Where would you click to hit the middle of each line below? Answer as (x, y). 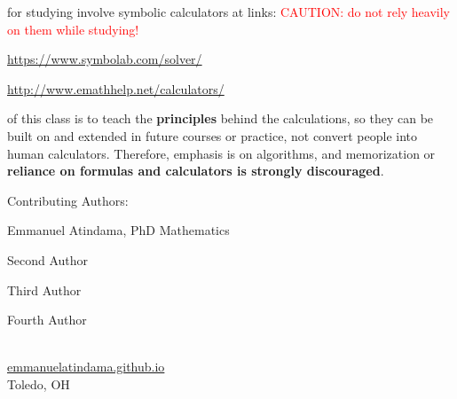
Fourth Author (47, 320)
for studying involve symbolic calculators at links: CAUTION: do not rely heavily (229, 12)
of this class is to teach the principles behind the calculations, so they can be (221, 118)
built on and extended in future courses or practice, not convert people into (212, 135)
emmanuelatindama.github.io (86, 367)
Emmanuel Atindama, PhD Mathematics (118, 230)
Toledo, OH (39, 383)
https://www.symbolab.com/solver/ (105, 59)
